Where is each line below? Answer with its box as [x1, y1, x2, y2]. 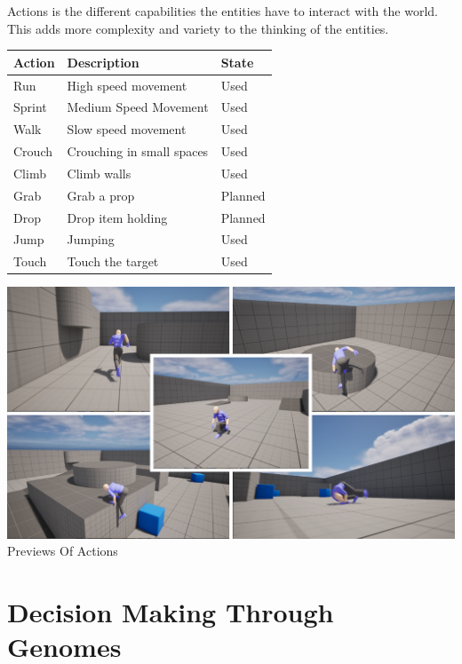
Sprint [13, 98, 47, 116]
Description [67, 52, 139, 71]
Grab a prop [67, 186, 135, 204]
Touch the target [67, 252, 159, 271]
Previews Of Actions [7, 541, 118, 560]
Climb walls [67, 163, 131, 182]
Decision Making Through [7, 594, 334, 630]
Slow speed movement [67, 120, 187, 138]
